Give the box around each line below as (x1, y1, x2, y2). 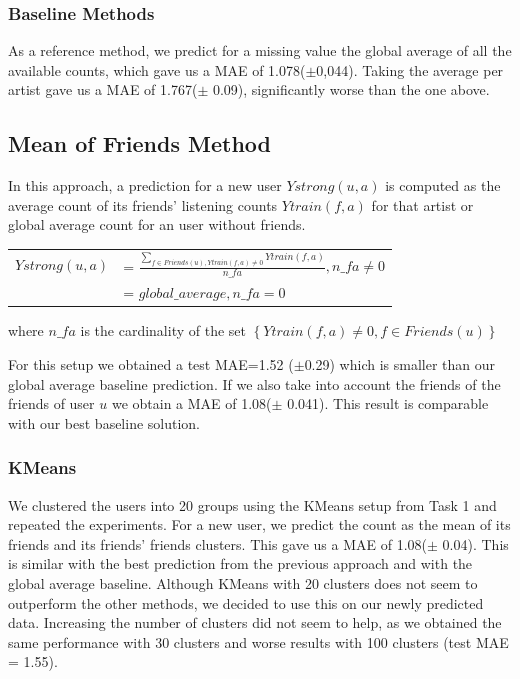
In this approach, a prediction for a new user (8, 175, 282, 196)
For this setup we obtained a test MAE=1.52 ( (8, 354, 294, 375)
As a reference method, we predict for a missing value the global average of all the (8, 40, 512, 61)
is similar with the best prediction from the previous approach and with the (8, 553, 473, 574)
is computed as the (385, 175, 501, 196)
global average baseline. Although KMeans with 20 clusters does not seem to (8, 572, 478, 593)
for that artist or (371, 194, 474, 215)
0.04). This (442, 533, 509, 554)
